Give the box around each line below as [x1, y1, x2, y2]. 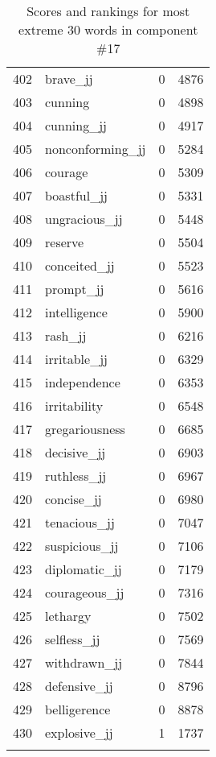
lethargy [45, 606, 92, 625]
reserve [45, 233, 84, 251]
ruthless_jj [45, 466, 107, 485]
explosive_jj [45, 723, 113, 742]
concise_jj [45, 490, 102, 508]
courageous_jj [45, 583, 124, 602]
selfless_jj [45, 630, 100, 648]
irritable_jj [45, 350, 108, 368]
